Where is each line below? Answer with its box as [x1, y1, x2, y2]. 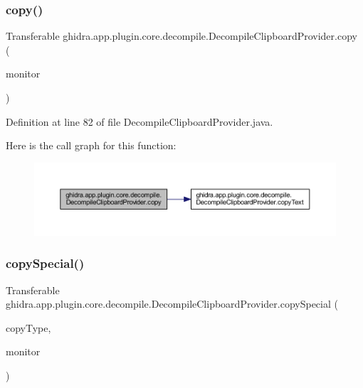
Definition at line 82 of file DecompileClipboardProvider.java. [6, 114, 273, 129]
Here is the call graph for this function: [6, 138, 177, 153]
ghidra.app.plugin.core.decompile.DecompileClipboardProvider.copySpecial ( [6, 296, 338, 311]
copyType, [6, 320, 51, 335]
